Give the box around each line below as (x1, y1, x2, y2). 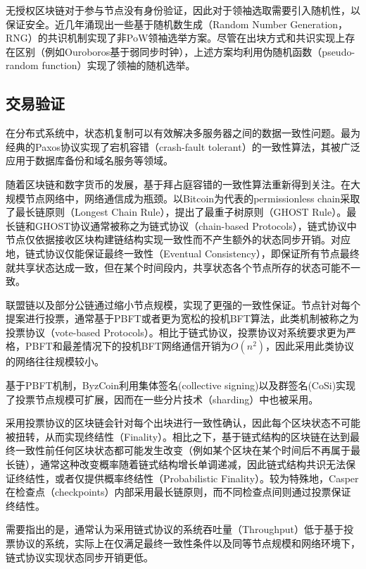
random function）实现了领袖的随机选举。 (6, 58, 196, 73)
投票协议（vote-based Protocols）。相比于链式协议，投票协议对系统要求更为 (6, 324, 346, 339)
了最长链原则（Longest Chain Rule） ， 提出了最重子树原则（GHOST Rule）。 (6, 204, 347, 219)
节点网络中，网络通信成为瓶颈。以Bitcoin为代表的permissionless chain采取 (25, 190, 360, 205)
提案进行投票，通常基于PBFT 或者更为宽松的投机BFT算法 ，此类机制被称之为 (6, 311, 359, 326)
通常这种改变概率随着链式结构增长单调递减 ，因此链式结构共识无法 (39, 457, 346, 472)
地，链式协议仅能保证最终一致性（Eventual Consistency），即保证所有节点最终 (6, 245, 360, 260)
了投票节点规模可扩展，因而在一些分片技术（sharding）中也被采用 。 (6, 391, 319, 406)
